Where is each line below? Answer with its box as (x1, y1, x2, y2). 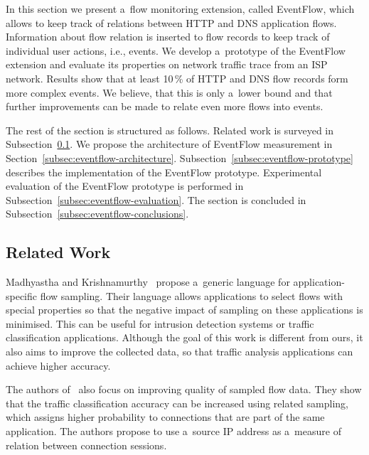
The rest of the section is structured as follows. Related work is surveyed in (6, 122, 334, 137)
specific (6, 288, 38, 303)
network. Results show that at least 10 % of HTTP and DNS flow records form (6, 70, 348, 85)
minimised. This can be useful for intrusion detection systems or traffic (6, 316, 314, 331)
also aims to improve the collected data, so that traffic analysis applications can (6, 344, 353, 359)
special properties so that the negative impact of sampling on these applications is (6, 302, 363, 317)
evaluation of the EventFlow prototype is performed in (6, 178, 244, 193)
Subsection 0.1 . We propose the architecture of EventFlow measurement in (6, 136, 333, 151)
